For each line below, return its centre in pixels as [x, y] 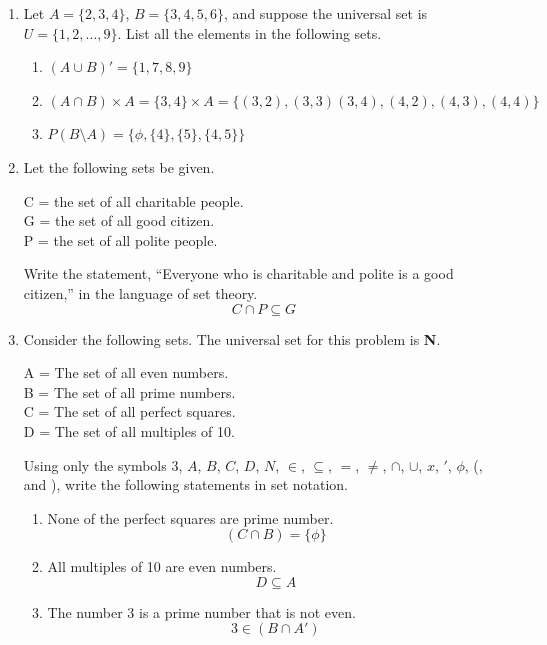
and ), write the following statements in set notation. [186, 484]
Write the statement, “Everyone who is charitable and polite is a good [238, 273]
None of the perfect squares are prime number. [190, 517]
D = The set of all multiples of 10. [129, 430]
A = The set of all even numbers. [126, 372]
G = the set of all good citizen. [119, 220]
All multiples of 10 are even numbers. [162, 566]
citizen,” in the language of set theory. [140, 292]
